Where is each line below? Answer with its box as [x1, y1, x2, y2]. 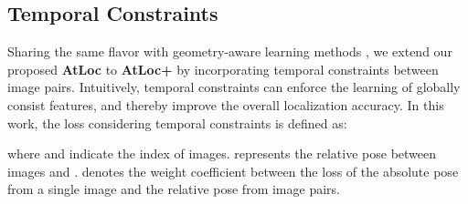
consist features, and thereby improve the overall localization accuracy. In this [7, 95, 444, 114]
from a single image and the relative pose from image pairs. [7, 179, 340, 199]
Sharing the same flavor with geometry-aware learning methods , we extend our [7, 42, 452, 61]
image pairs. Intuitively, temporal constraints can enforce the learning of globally [7, 77, 461, 97]
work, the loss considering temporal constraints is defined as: [7, 113, 347, 132]
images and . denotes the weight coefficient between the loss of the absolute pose [7, 161, 459, 180]
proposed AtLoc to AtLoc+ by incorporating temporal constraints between [7, 59, 439, 78]
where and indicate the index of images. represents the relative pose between [7, 144, 437, 163]
